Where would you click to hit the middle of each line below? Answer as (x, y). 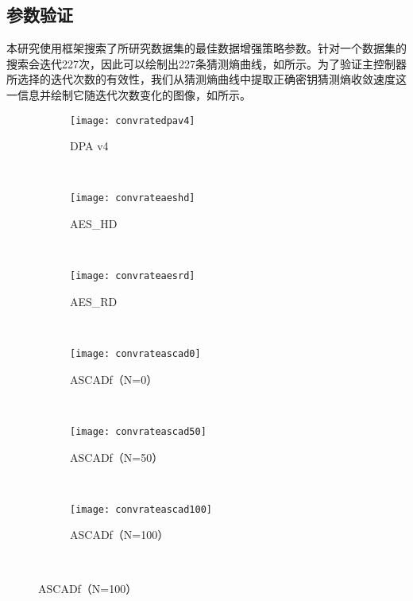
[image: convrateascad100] (141, 509)
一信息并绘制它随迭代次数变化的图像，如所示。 (129, 94)
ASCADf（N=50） (117, 457)
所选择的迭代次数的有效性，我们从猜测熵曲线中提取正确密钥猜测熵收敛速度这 (206, 79)
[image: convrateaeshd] (133, 198)
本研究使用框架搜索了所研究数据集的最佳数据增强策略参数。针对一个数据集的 (206, 48)
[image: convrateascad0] (135, 354)
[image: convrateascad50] (138, 431)
